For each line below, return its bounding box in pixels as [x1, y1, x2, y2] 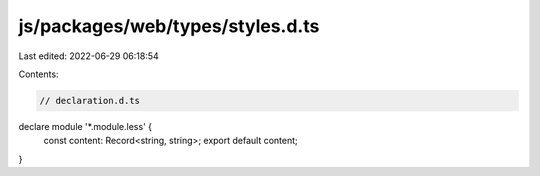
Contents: [18, 68, 59, 80]
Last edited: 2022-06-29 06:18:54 [18, 50, 159, 62]
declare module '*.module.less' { [18, 120, 152, 132]
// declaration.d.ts [39, 95, 140, 106]
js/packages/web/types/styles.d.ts [18, 15, 320, 37]
